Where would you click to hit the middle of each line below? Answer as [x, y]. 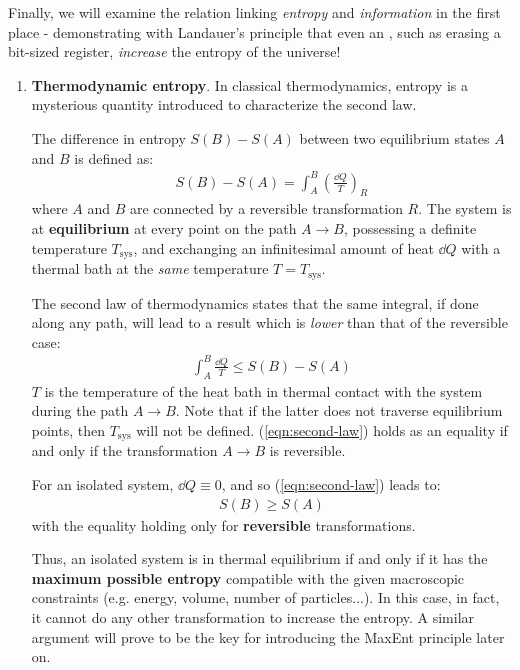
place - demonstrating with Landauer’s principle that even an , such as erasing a [254, 31]
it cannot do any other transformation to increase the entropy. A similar [253, 616]
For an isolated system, [102, 483]
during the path [80, 410]
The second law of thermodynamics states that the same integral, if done [255, 302]
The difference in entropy [108, 137]
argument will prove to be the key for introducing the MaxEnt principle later [268, 636]
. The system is [465, 208]
